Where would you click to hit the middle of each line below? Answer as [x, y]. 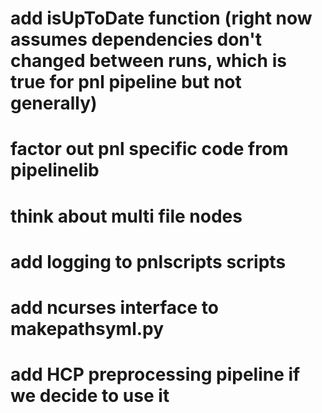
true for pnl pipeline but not [126, 82]
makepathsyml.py [87, 328]
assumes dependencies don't [136, 39]
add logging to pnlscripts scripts [148, 261]
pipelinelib [55, 170]
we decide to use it [90, 396]
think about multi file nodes [126, 216]
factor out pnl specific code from [149, 149]
